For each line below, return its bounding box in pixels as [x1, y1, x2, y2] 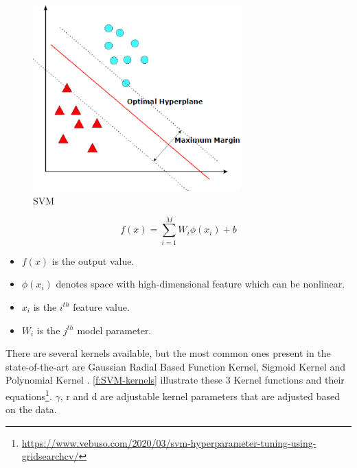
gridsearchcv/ [21, 449, 79, 463]
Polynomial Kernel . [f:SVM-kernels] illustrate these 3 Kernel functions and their [5, 373, 345, 387]
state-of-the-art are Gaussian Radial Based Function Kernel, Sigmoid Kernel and [5, 359, 346, 373]
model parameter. [77, 323, 152, 337]
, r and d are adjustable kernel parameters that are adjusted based [60, 388, 341, 403]
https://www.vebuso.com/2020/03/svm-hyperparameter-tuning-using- [21, 435, 316, 449]
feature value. [73, 299, 130, 314]
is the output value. [51, 253, 135, 268]
